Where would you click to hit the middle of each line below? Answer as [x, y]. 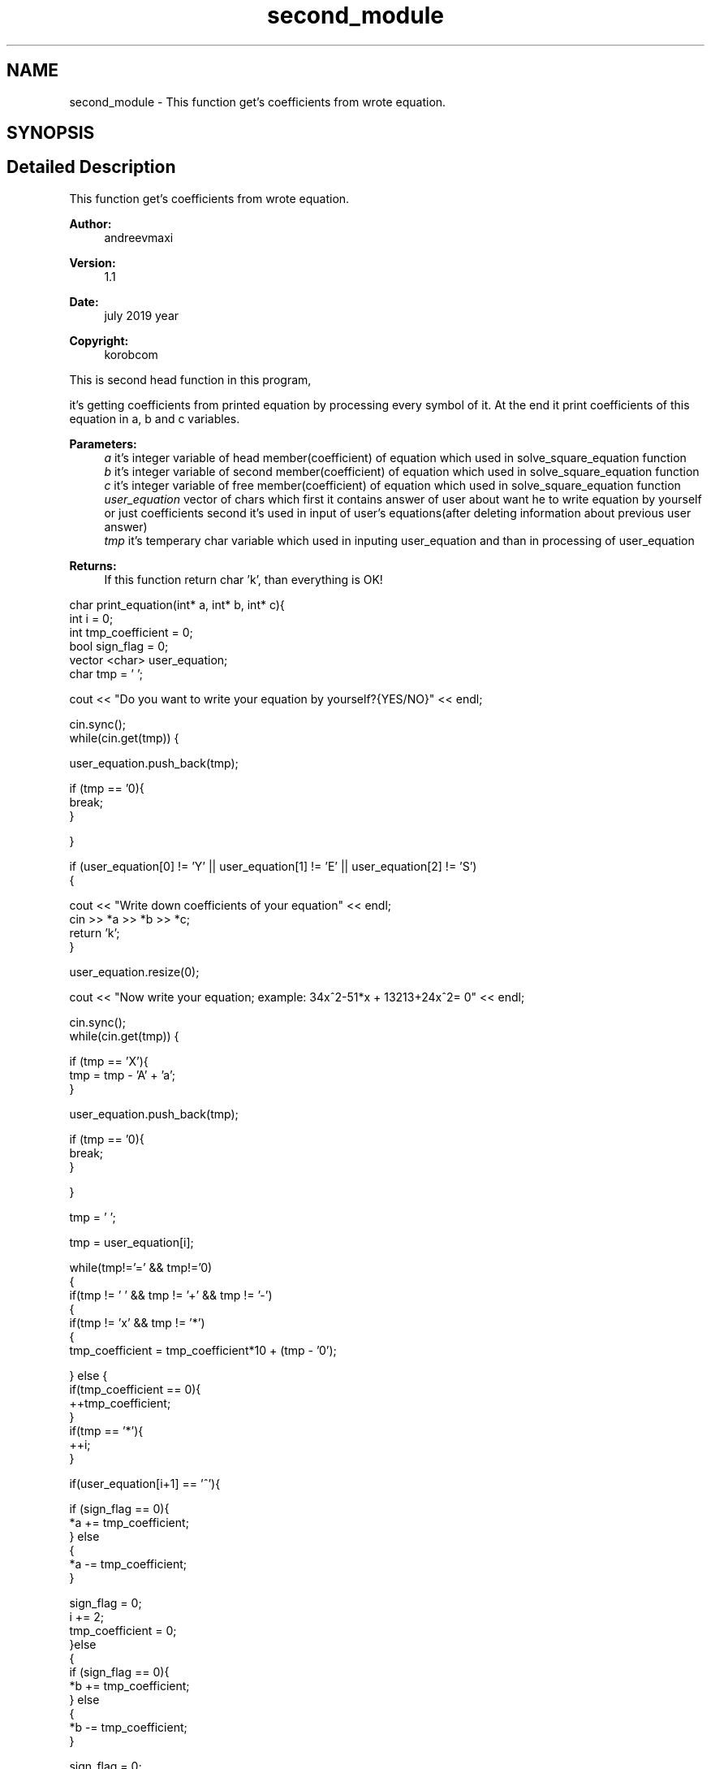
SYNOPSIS [51, 133]
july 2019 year [142, 315]
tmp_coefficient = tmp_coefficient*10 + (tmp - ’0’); [203, 1350]
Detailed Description [91, 167]
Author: [90, 223]
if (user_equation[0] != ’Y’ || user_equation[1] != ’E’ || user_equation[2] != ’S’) [273, 866]
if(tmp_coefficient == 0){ [135, 1389]
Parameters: [103, 443]
